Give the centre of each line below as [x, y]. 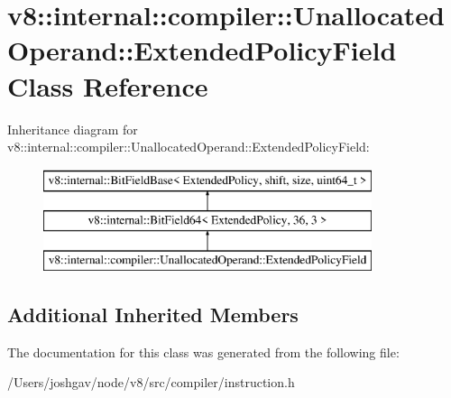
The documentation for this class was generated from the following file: [203, 352]
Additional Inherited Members [153, 315]
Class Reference [108, 85]
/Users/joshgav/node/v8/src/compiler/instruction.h [151, 382]
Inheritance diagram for [73, 129]
